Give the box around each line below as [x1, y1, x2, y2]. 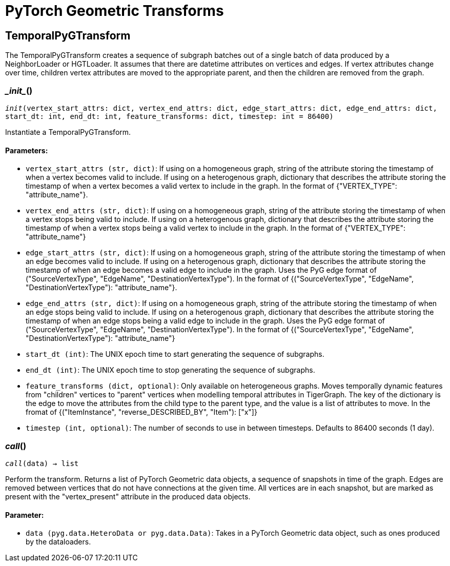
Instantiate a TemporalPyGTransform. [5, 127, 131, 136]
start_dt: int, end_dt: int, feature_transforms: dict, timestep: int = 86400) [5, 112, 334, 120]
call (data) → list [5, 459, 79, 468]
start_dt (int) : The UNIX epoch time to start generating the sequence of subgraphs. [26, 350, 324, 359]
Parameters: [5, 146, 48, 155]
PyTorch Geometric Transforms [5, 2, 224, 19]
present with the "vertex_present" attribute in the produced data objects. [5, 492, 251, 501]
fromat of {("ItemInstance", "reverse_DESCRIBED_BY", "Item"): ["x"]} [26, 408, 257, 417]
